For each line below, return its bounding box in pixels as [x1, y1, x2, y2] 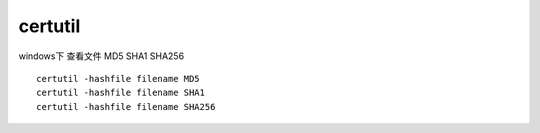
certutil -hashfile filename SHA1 [36, 87, 205, 99]
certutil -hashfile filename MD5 [36, 73, 200, 84]
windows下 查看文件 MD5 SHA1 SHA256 [18, 50, 185, 62]
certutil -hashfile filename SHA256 [36, 101, 216, 112]
